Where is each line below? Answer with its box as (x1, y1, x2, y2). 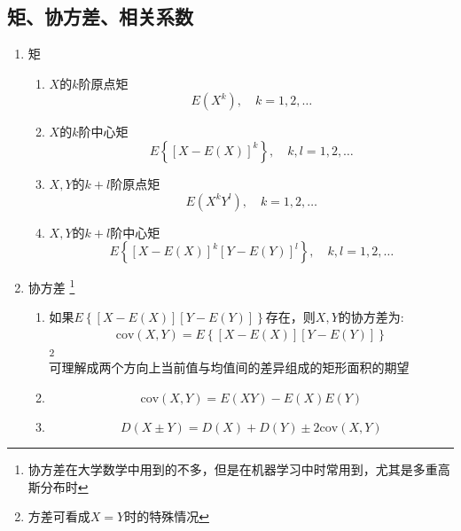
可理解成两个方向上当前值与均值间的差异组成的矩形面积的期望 (49, 358, 410, 377)
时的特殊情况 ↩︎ (124, 507, 209, 526)
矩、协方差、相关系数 (7, 3, 193, 30)
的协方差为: (338, 308, 404, 326)
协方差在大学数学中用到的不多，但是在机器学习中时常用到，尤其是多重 (27, 459, 438, 478)
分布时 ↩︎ (40, 477, 89, 496)
